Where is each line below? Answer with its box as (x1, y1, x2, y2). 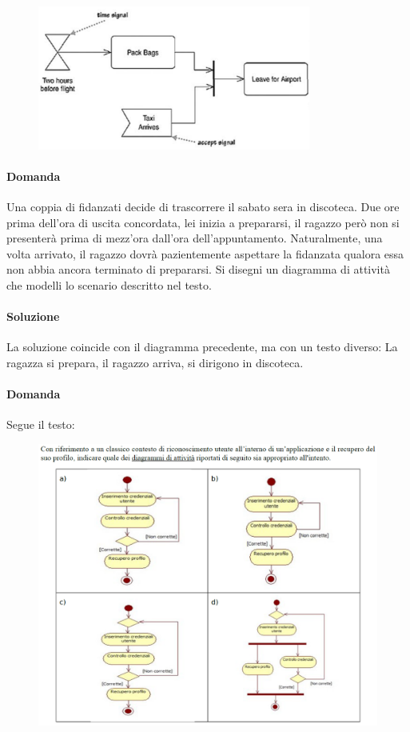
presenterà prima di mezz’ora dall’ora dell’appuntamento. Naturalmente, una (6, 230, 383, 246)
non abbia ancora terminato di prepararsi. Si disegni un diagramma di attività (6, 261, 390, 278)
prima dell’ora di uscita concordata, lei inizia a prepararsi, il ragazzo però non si (6, 214, 400, 230)
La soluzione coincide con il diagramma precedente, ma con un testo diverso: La (6, 338, 398, 355)
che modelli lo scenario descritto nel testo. (6, 277, 212, 294)
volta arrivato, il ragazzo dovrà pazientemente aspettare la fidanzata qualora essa (6, 245, 404, 262)
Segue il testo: (6, 416, 75, 433)
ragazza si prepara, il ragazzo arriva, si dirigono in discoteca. (6, 354, 304, 371)
